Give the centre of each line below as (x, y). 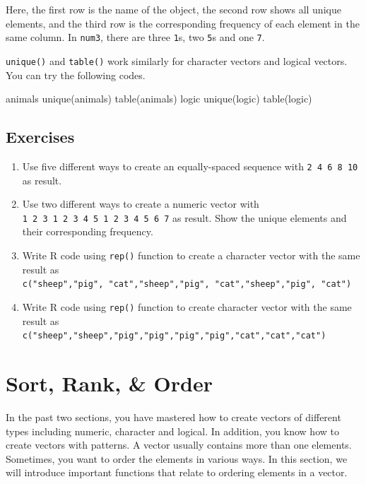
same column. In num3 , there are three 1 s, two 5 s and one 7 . (135, 37)
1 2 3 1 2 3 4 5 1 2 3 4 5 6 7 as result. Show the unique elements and (184, 217)
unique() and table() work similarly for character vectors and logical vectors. (177, 60)
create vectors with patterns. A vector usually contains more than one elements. (179, 445)
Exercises (40, 137)
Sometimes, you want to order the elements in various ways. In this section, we (177, 458)
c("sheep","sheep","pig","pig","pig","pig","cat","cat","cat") (174, 336)
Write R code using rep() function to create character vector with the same (187, 306)
